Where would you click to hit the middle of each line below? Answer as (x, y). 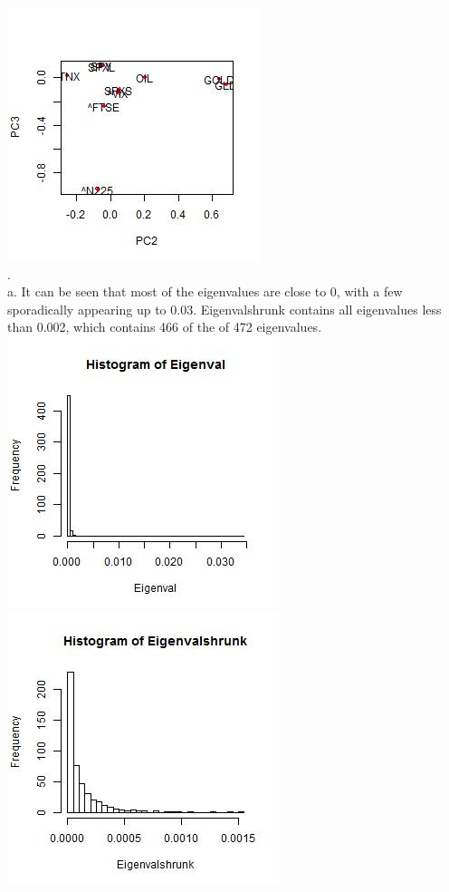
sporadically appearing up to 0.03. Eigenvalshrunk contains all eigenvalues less (224, 309)
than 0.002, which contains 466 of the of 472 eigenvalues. (165, 327)
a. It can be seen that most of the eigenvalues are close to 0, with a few (205, 291)
